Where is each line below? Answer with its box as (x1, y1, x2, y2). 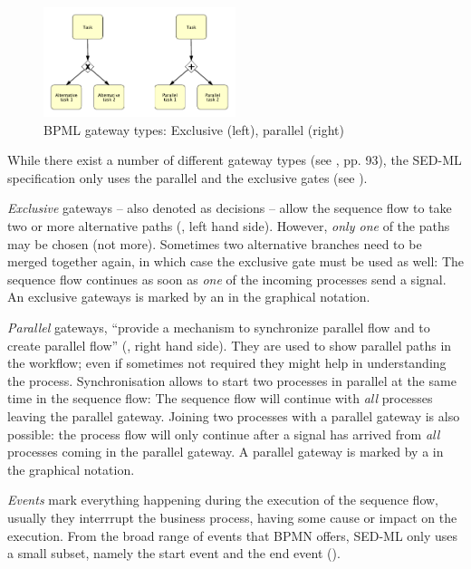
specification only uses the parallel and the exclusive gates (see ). (7, 168, 368, 187)
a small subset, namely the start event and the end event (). (7, 544, 341, 563)
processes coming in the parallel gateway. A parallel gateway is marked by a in (7, 442, 444, 461)
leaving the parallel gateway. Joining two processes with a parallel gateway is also (7, 406, 460, 425)
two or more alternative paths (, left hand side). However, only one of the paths (7, 217, 450, 236)
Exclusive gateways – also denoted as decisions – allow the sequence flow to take (7, 198, 452, 217)
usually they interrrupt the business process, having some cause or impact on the (7, 507, 457, 526)
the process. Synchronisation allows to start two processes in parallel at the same (7, 371, 457, 390)
